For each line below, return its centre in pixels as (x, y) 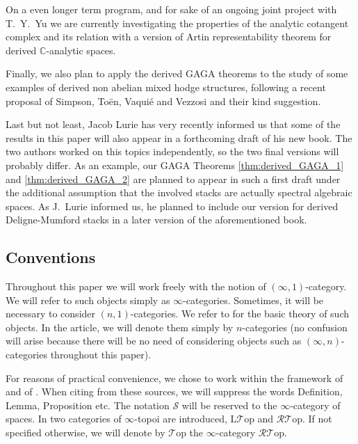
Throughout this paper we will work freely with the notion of (136, 286)
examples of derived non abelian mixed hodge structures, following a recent (166, 87)
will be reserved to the (229, 405)
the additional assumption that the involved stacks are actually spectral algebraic (179, 192)
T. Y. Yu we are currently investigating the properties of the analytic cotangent (177, 23)
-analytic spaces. (81, 50)
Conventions (51, 257)
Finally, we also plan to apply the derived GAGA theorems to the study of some (177, 73)
